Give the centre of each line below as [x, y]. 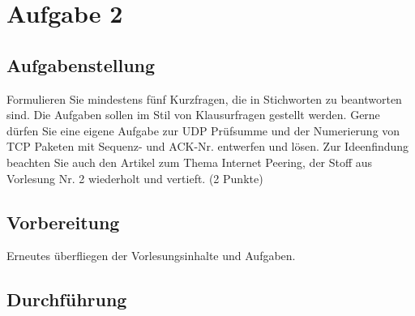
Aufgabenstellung [81, 64]
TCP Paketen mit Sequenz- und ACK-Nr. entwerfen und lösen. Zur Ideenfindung [208, 146]
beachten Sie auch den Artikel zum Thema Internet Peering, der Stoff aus [190, 162]
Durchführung [67, 299]
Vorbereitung [63, 222]
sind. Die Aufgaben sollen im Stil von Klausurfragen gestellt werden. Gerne [193, 115]
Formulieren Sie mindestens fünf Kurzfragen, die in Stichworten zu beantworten [204, 98]
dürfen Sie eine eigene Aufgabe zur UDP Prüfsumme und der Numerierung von [203, 130]
